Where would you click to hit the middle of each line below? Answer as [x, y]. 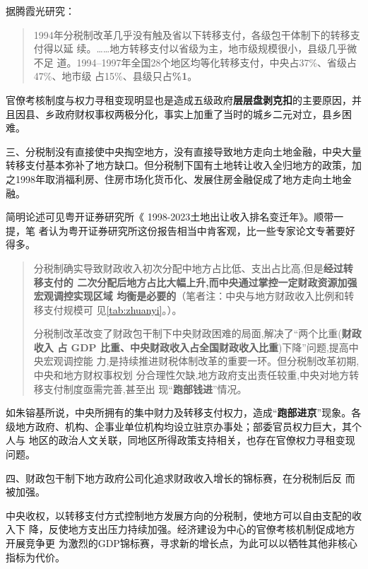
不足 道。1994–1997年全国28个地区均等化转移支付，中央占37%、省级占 [195, 62]
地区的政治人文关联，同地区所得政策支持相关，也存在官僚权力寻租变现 [192, 440]
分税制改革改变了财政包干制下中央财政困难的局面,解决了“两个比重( [188, 333]
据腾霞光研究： [40, 11]
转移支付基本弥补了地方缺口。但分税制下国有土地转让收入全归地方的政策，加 [184, 165]
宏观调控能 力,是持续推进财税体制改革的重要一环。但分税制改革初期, [201, 361]
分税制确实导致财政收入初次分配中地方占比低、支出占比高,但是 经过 [188, 268]
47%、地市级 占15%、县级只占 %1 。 [115, 76]
